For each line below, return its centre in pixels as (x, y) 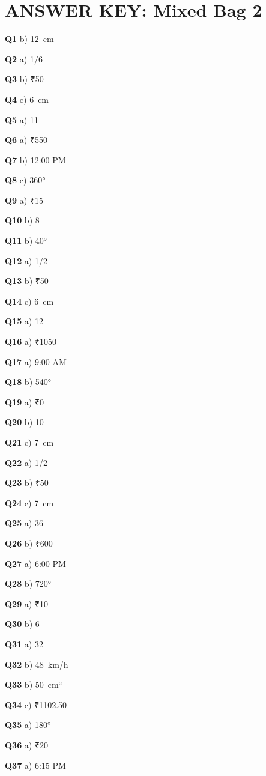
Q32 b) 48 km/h (37, 664)
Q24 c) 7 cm (29, 502)
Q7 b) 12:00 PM (35, 159)
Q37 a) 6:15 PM (35, 765)
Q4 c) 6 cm (27, 99)
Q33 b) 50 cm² (33, 684)
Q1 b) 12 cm (29, 39)
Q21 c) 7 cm (29, 442)
